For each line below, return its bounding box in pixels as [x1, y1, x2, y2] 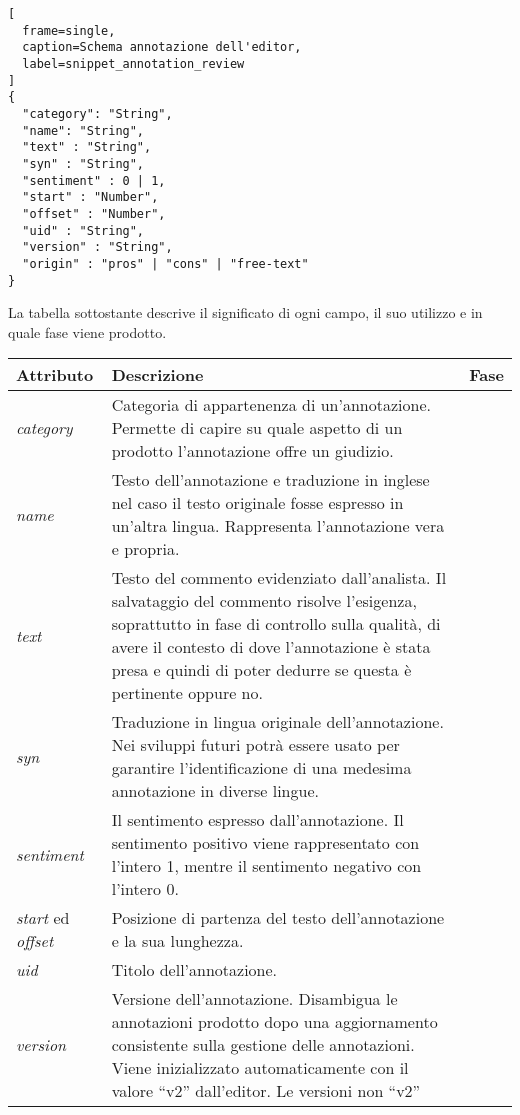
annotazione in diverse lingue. [111, 779, 319, 803]
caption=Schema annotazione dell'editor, [22, 40, 302, 55]
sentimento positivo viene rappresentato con [111, 831, 420, 855]
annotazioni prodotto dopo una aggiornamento [111, 1010, 438, 1034]
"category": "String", [22, 106, 173, 121]
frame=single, [22, 23, 116, 38]
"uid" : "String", [22, 223, 145, 238]
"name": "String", [22, 123, 145, 138]
